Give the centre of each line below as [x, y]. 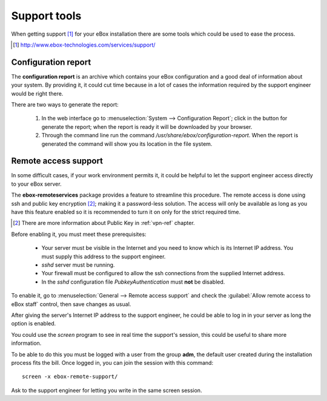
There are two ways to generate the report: [65, 105]
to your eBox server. [36, 184]
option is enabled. [34, 324]
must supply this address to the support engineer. [104, 256]
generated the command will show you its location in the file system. [127, 144]
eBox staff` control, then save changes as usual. [71, 304]
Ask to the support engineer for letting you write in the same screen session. [107, 390]
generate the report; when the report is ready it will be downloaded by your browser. [147, 126]
